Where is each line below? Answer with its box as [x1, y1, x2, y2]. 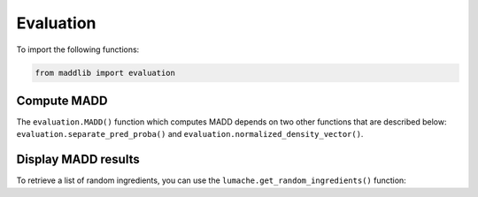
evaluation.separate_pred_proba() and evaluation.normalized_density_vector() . [16, 129, 364, 140]
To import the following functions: [16, 44, 140, 55]
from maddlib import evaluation [35, 67, 176, 78]
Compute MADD [16, 93, 108, 108]
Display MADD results [16, 152, 141, 167]
